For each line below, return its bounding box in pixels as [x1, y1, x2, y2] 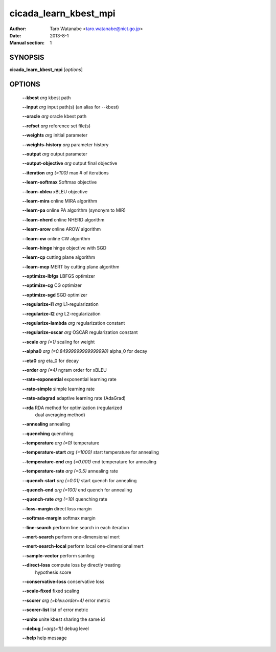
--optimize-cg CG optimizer [22, 282, 82, 288]
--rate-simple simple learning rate [22, 386, 95, 392]
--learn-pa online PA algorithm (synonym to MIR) [22, 207, 126, 213]
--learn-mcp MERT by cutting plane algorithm [22, 263, 120, 269]
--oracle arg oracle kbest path [22, 113, 87, 120]
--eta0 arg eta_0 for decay [22, 357, 79, 364]
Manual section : [9, 40, 45, 46]
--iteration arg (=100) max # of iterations [22, 169, 109, 176]
